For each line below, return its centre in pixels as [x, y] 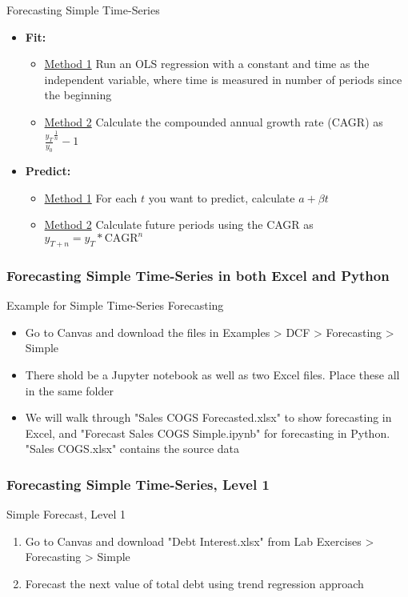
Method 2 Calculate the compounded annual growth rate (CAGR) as [214, 121]
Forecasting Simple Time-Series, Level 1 [138, 484]
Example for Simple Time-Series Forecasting [115, 305]
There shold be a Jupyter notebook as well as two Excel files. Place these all [212, 375]
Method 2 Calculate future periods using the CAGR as [179, 224]
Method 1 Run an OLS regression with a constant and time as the [207, 64]
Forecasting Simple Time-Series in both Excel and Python [198, 275]
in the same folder [69, 390]
